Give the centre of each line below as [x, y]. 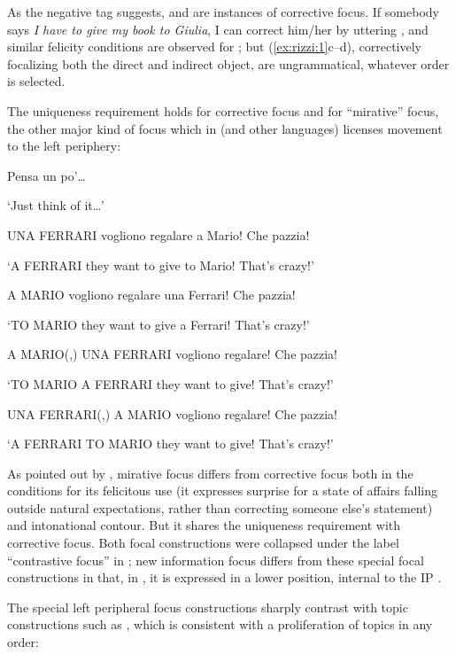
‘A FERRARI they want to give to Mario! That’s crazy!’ [161, 265]
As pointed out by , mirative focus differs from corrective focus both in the [210, 473]
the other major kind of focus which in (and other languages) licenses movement [225, 128]
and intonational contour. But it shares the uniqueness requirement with [204, 525]
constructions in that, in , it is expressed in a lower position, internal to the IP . [224, 577]
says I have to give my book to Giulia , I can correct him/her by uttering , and [218, 29]
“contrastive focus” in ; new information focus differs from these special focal [216, 560]
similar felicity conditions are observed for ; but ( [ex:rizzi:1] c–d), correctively [214, 47]
